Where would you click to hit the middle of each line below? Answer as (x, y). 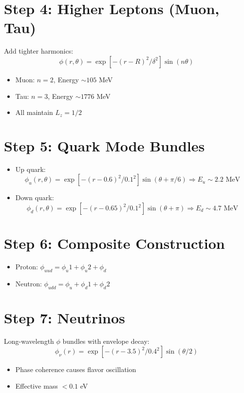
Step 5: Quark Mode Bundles (104, 145)
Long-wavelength (29, 341)
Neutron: (28, 283)
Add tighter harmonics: (39, 51)
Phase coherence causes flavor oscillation (76, 369)
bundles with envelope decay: (106, 341)
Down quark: (35, 197)
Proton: (27, 267)
